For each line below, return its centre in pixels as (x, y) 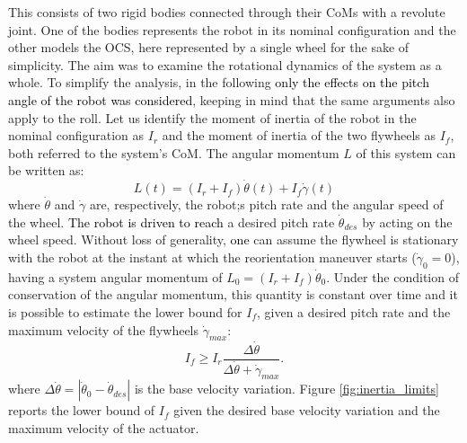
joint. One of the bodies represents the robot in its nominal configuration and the (232, 29)
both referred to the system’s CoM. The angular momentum (174, 152)
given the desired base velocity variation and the (307, 410)
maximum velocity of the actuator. (104, 428)
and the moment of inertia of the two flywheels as (299, 135)
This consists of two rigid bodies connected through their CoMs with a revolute (227, 12)
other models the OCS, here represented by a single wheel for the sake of (209, 47)
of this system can (406, 152)
